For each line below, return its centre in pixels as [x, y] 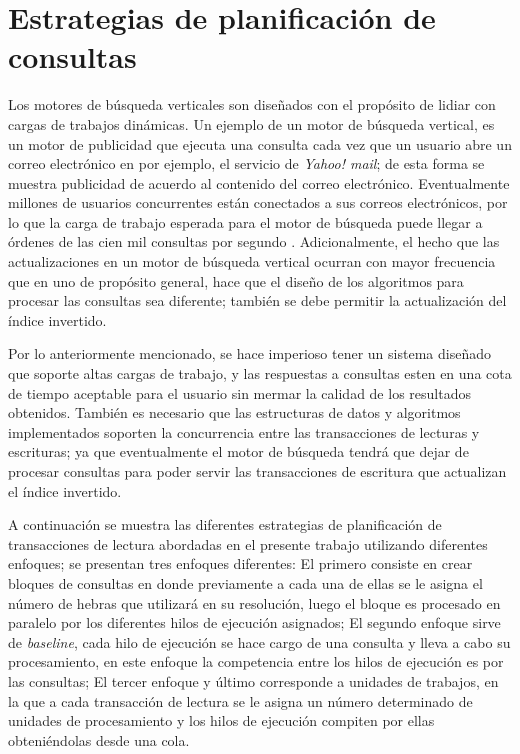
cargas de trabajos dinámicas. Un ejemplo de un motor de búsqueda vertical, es [251, 123]
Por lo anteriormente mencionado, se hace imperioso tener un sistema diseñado [249, 353]
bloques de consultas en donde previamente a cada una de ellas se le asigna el [245, 582]
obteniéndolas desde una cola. [99, 739]
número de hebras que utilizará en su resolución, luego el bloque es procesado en [254, 602]
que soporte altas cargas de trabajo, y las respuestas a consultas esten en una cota [260, 373]
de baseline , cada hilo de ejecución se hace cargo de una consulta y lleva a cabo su [259, 641]
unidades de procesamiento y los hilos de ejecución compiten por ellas [221, 720]
